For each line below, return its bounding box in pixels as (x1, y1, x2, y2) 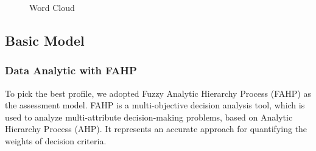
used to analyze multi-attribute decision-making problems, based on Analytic (5, 110, 293, 123)
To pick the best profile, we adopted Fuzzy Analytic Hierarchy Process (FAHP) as (5, 86, 311, 99)
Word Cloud (29, 1, 75, 13)
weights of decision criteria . (5, 134, 107, 147)
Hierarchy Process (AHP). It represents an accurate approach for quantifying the (5, 122, 307, 135)
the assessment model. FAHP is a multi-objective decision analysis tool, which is (5, 99, 305, 111)
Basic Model (5, 30, 85, 49)
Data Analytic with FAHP (5, 63, 137, 78)
